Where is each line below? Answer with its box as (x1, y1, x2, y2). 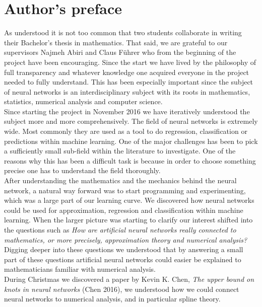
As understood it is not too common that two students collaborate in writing (4, 27, 242, 38)
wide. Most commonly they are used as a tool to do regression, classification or (4, 126, 247, 136)
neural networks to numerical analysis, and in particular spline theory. (4, 293, 221, 304)
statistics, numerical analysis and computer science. (4, 96, 163, 107)
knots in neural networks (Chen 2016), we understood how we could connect (4, 283, 239, 294)
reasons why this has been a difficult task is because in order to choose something (4, 155, 256, 166)
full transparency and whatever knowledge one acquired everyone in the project (4, 66, 249, 77)
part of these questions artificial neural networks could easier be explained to (4, 254, 241, 264)
